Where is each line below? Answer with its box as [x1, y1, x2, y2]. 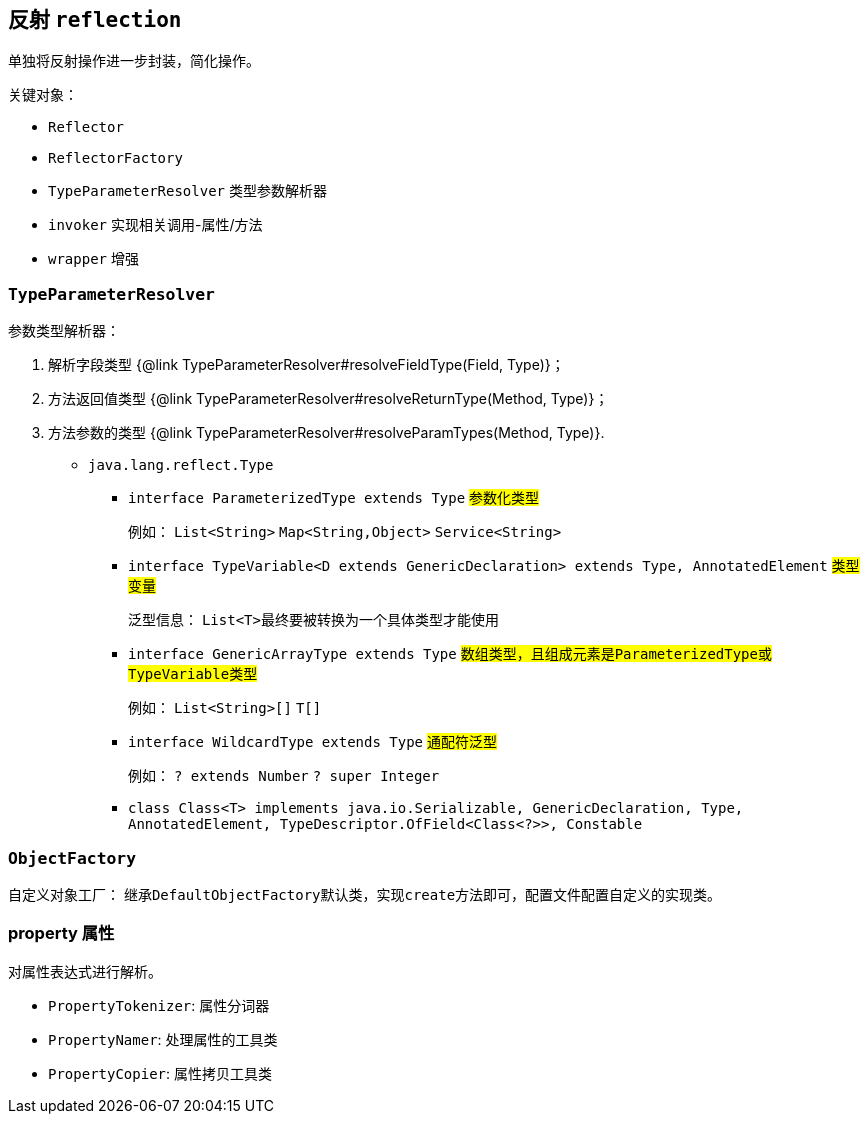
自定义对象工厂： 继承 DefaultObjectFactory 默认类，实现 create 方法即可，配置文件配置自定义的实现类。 [8, 885, 722, 903]
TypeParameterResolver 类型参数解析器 [48, 182, 327, 200]
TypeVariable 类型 [128, 665, 258, 683]
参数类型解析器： [8, 322, 120, 340]
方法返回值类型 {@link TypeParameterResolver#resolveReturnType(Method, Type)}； [48, 390, 609, 408]
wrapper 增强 [48, 250, 139, 268]
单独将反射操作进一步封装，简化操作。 [8, 52, 260, 70]
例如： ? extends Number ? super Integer [128, 767, 440, 785]
